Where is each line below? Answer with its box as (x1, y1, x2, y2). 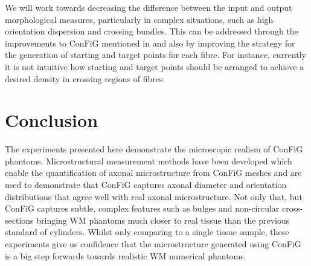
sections (5, 213, 34, 226)
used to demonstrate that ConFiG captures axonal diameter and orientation (5, 178, 287, 191)
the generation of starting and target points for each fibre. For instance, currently (5, 48, 306, 61)
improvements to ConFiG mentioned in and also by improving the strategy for (5, 36, 295, 49)
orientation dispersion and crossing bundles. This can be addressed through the (5, 25, 298, 37)
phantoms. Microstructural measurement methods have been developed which (5, 154, 292, 167)
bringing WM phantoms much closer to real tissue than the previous (36, 213, 290, 226)
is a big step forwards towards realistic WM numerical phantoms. (5, 249, 246, 262)
